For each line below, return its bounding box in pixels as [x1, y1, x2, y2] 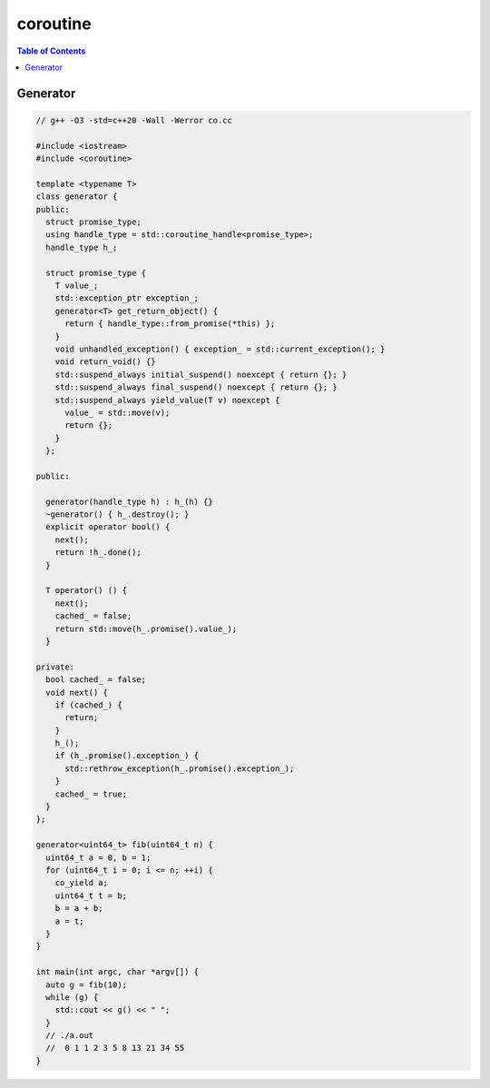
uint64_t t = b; [54, 890, 127, 901]
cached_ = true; [54, 788, 127, 799]
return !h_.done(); [54, 548, 142, 558]
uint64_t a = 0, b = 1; [45, 852, 152, 863]
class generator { [35, 192, 118, 202]
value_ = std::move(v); [64, 407, 171, 418]
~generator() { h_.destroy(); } [45, 509, 190, 519]
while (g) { [45, 992, 99, 1003]
